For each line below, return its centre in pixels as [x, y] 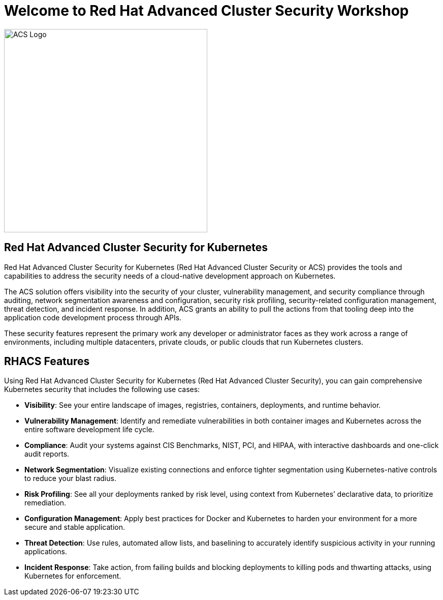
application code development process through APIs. [93, 317]
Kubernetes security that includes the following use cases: [102, 389]
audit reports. [47, 454]
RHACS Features [47, 362]
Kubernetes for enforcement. [73, 576]
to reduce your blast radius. [70, 478]
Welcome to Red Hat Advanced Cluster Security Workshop [207, 11]
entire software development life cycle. [89, 430]
